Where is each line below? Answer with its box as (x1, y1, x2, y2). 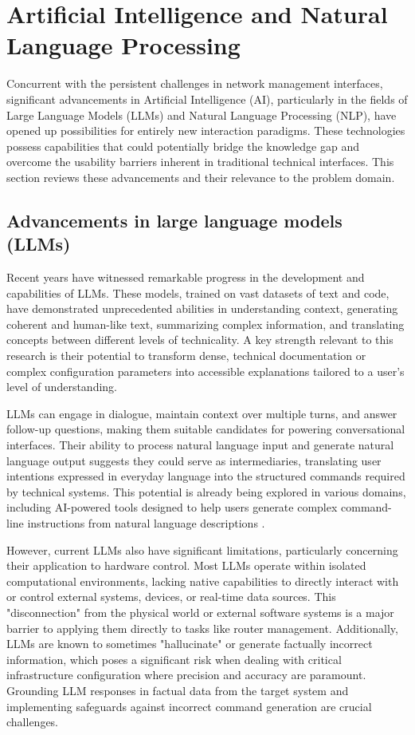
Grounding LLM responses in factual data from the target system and (6, 682, 349, 698)
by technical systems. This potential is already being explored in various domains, (6, 483, 406, 500)
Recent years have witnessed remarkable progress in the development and (6, 269, 365, 286)
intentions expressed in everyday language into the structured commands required (6, 468, 405, 484)
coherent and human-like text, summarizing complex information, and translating (6, 315, 405, 332)
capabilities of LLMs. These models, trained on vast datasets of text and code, (6, 284, 390, 301)
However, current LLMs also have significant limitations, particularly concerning (6, 541, 398, 558)
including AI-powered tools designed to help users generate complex (6, 499, 338, 516)
